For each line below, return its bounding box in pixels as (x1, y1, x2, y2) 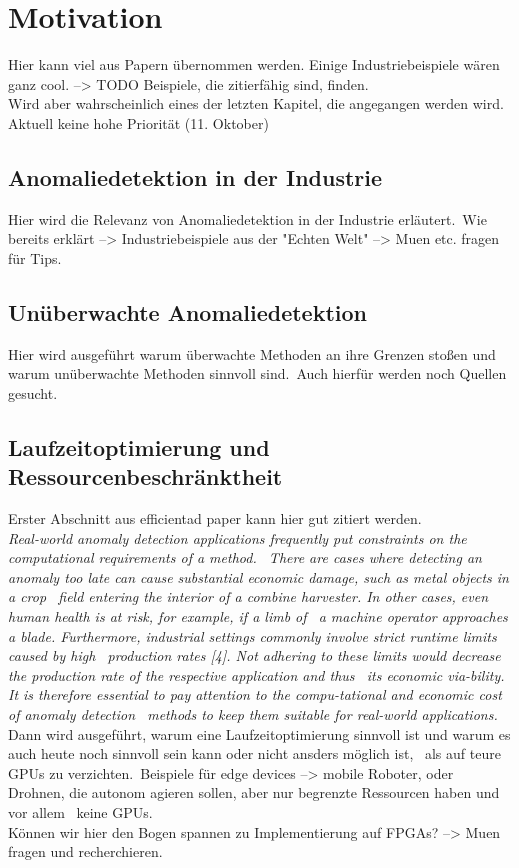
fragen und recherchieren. (8, 841, 163, 862)
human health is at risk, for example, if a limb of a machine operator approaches (8, 606, 508, 627)
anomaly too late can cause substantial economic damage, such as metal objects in (8, 566, 509, 587)
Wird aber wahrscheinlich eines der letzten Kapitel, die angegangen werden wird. (8, 93, 504, 114)
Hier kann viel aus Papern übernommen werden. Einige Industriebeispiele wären (8, 54, 500, 75)
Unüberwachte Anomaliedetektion (8, 296, 368, 327)
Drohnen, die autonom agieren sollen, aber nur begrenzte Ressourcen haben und (8, 782, 500, 803)
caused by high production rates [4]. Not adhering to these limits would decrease (8, 645, 501, 666)
